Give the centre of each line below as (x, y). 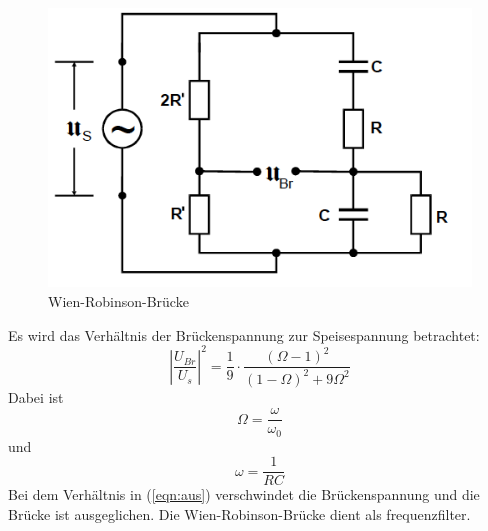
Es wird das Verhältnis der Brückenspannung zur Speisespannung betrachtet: (244, 334)
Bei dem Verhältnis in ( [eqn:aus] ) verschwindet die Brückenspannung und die (244, 494)
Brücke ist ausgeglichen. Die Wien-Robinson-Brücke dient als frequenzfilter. (239, 513)
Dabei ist (36, 396)
